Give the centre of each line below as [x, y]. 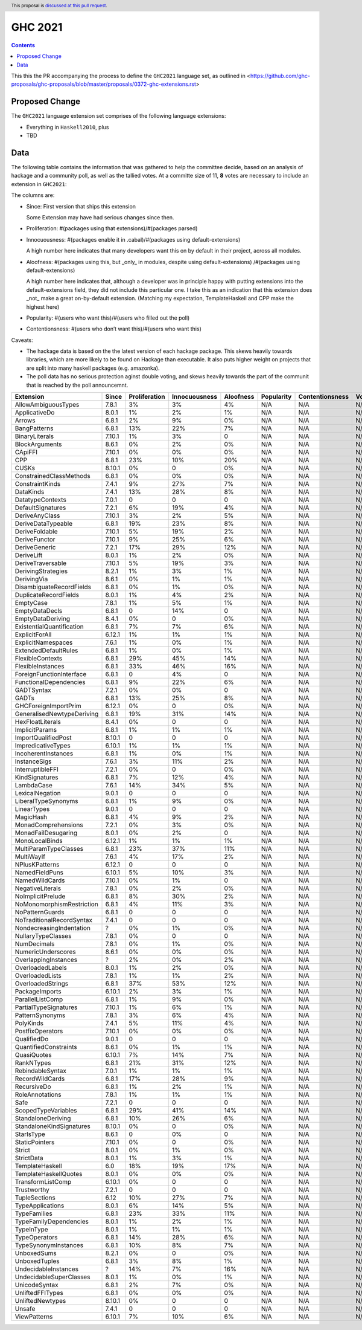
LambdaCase [33, 786]
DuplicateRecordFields [47, 595]
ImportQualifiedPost [43, 738]
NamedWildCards [40, 880]
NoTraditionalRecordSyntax [54, 920]
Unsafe [25, 1309]
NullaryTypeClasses [43, 936]
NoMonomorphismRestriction [57, 905]
